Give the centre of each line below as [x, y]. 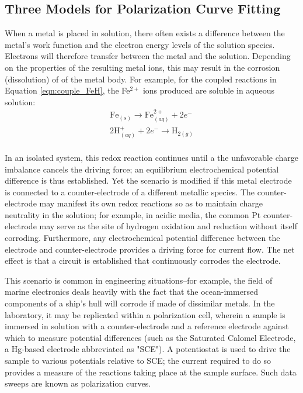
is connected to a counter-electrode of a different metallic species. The [130, 192]
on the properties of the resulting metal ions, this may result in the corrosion [142, 67]
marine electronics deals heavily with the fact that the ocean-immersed [131, 292]
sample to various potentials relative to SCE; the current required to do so [138, 361]
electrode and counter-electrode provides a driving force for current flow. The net [150, 249]
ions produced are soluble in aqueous [209, 90]
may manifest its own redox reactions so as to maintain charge [151, 203]
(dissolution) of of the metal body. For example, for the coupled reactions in [141, 79]
